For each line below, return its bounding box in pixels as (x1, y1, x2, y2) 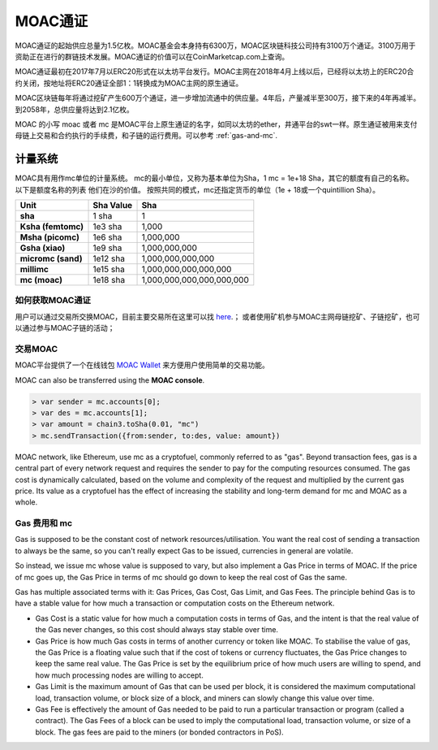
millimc (19, 263, 49, 275)
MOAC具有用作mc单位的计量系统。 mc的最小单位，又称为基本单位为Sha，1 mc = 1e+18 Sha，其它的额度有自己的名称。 (15, 173, 414, 183)
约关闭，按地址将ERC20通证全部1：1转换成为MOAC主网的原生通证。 (15, 78, 243, 88)
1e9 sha (92, 242, 122, 254)
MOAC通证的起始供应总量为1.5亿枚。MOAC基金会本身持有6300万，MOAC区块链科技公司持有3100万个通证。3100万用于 (15, 41, 416, 50)
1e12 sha (92, 253, 126, 264)
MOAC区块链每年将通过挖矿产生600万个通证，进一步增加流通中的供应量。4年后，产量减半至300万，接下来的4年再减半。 (15, 93, 421, 103)
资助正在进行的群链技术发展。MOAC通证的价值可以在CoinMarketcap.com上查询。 (15, 51, 290, 61)
